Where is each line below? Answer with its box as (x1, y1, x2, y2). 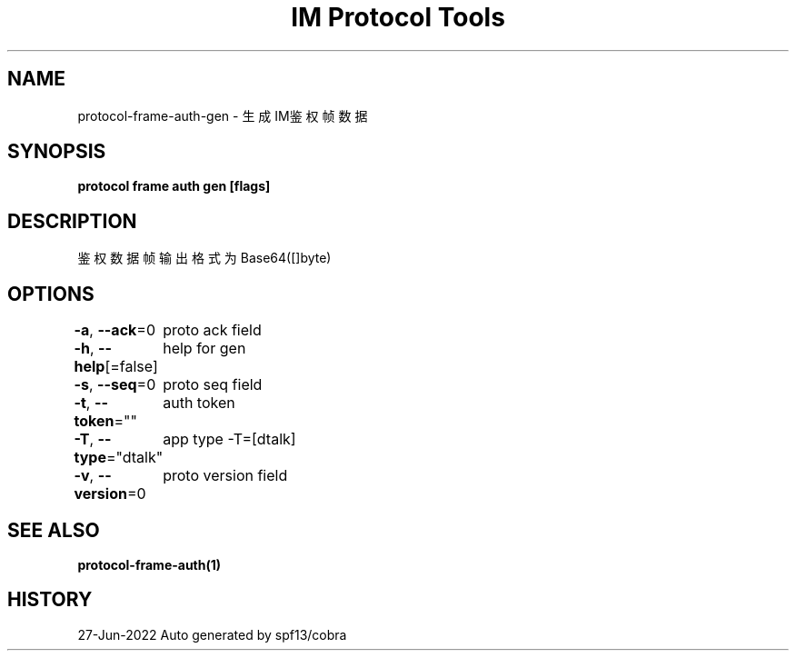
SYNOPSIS (7, 140, 106, 164)
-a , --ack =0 (74, 321, 156, 340)
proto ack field (163, 321, 262, 340)
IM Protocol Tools (291, 2, 505, 33)
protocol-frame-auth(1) (77, 556, 222, 573)
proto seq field (163, 375, 263, 394)
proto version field (163, 466, 288, 485)
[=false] (104, 357, 158, 376)
